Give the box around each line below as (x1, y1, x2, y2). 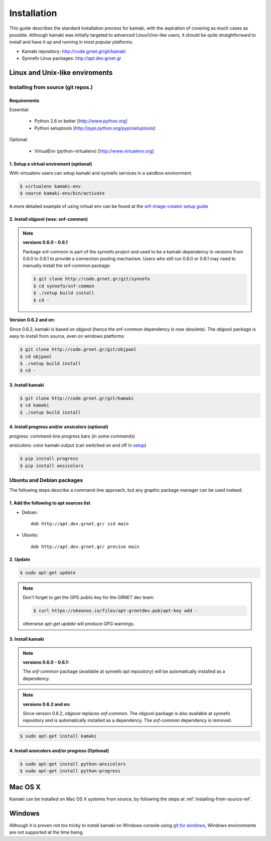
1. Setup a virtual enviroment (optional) (9, 161, 92, 167)
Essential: (9, 107, 30, 113)
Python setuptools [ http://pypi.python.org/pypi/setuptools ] (34, 125, 156, 131)
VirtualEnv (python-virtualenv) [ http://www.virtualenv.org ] (34, 148, 154, 154)
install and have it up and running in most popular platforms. (9, 39, 134, 45)
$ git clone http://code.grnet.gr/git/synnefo (33, 276, 150, 282)
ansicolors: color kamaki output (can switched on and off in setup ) (9, 442, 147, 449)
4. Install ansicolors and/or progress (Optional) (9, 748, 109, 754)
